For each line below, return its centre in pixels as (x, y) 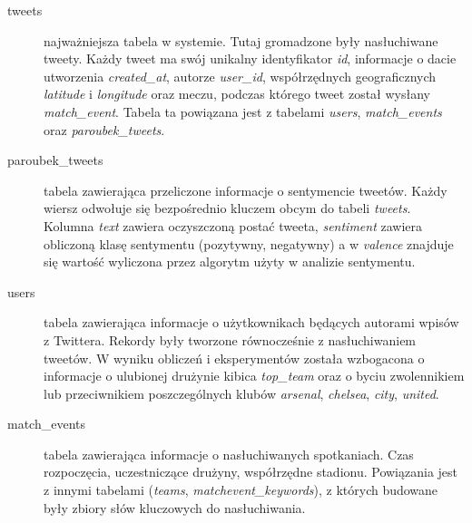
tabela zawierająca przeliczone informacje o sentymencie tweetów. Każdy (246, 190)
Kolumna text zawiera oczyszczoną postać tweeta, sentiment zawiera (233, 225)
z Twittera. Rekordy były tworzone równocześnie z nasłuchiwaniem (230, 339)
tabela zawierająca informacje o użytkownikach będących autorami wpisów (251, 322)
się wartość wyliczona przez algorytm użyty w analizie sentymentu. (230, 261)
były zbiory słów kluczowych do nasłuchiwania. (175, 507)
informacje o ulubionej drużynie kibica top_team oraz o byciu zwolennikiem (254, 376)
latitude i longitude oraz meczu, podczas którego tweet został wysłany (237, 94)
